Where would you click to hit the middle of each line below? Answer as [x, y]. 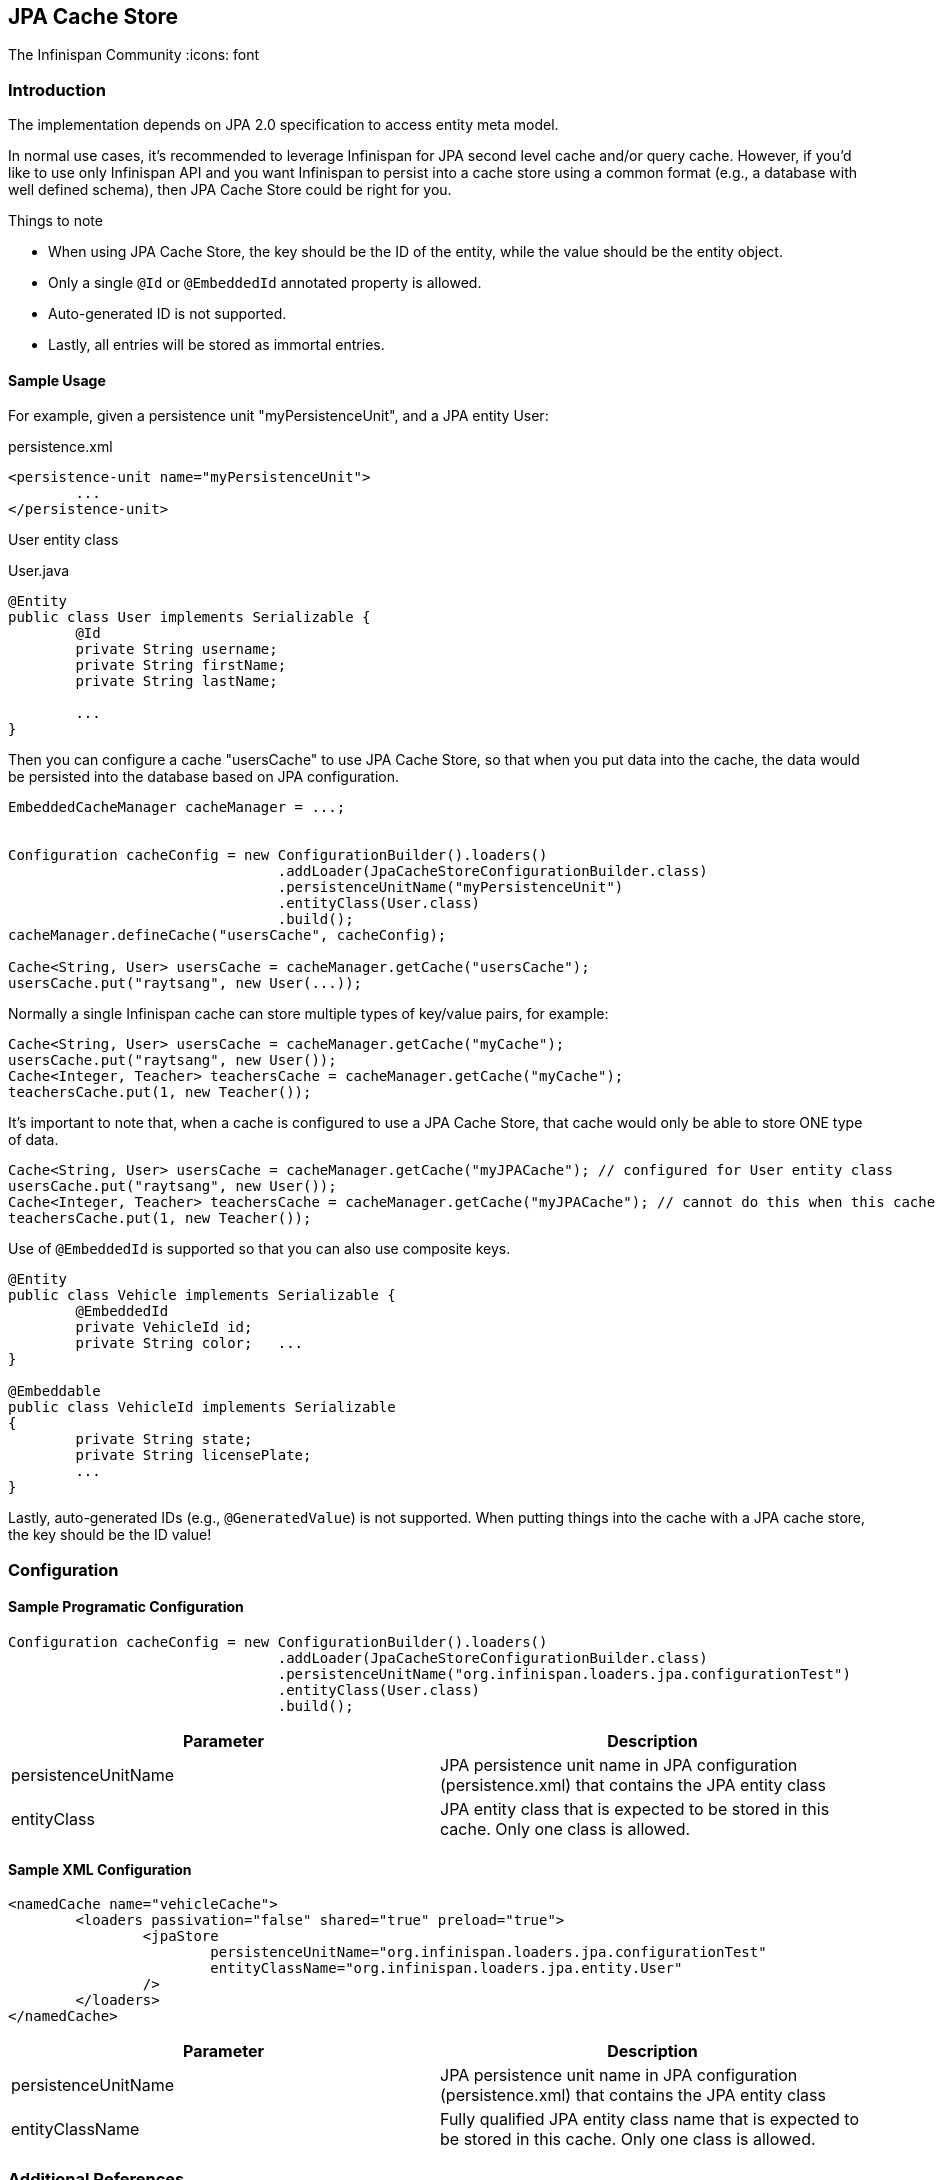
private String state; [164, 1439]
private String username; [176, 649]
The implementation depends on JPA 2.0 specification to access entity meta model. [283, 125]
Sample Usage [57, 380]
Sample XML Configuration [100, 1869]
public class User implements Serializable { [189, 617]
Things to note [55, 221]
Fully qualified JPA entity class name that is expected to [649, 2119]
